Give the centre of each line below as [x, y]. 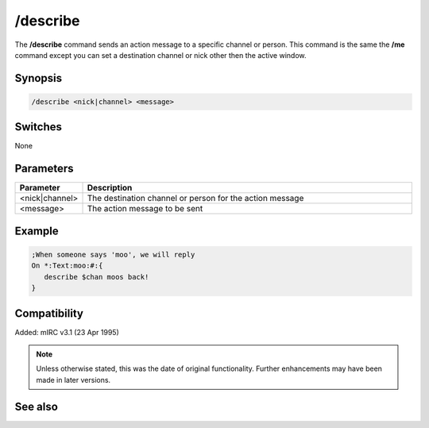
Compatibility [49, 313]
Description [110, 188]
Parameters [44, 169]
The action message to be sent [145, 209]
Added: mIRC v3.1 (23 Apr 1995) [67, 332]
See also [37, 406]
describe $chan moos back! [97, 277]
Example [37, 231]
